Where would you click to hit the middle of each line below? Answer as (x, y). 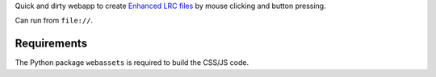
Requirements (51, 44)
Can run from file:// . (54, 21)
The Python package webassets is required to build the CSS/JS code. (132, 63)
